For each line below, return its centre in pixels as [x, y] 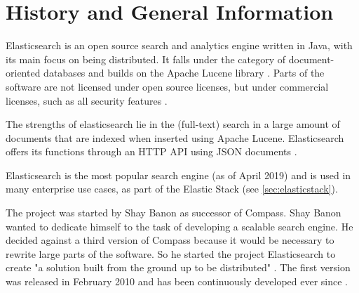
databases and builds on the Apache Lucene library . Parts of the [184, 73]
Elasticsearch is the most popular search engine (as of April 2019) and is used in [178, 175]
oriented [23, 73]
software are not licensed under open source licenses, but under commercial [167, 86]
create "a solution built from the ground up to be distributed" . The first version [178, 267]
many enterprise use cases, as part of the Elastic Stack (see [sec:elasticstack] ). [172, 189]
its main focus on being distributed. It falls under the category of [146, 59]
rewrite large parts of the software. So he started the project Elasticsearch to [171, 253]
